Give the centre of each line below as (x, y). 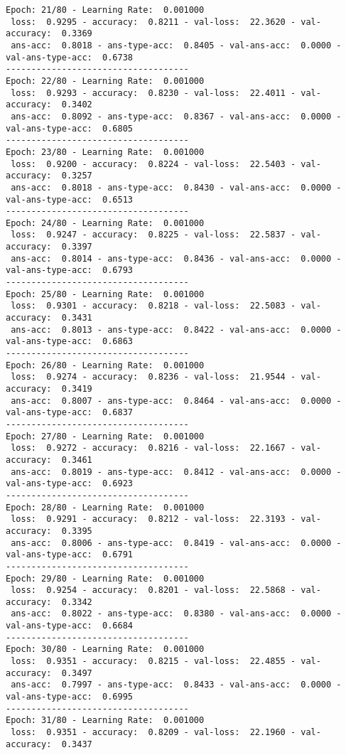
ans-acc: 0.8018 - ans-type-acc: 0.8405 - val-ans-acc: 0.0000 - (176, 45)
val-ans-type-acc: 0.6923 (69, 484)
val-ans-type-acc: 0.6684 (69, 626)
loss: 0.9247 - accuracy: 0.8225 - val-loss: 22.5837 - (153, 235)
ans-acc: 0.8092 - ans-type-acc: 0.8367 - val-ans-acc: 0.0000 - (176, 116)
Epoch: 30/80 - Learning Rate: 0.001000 (105, 649)
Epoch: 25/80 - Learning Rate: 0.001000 (105, 294)
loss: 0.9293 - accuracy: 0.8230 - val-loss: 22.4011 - (153, 93)
